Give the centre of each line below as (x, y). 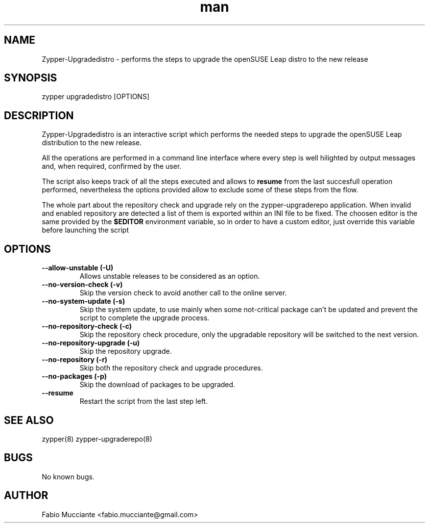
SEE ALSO (29, 420)
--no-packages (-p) (74, 376)
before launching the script (85, 230)
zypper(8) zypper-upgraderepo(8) (97, 439)
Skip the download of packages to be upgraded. (157, 385)
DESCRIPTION (39, 115)
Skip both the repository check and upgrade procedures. (171, 368)
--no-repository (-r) (75, 360)
